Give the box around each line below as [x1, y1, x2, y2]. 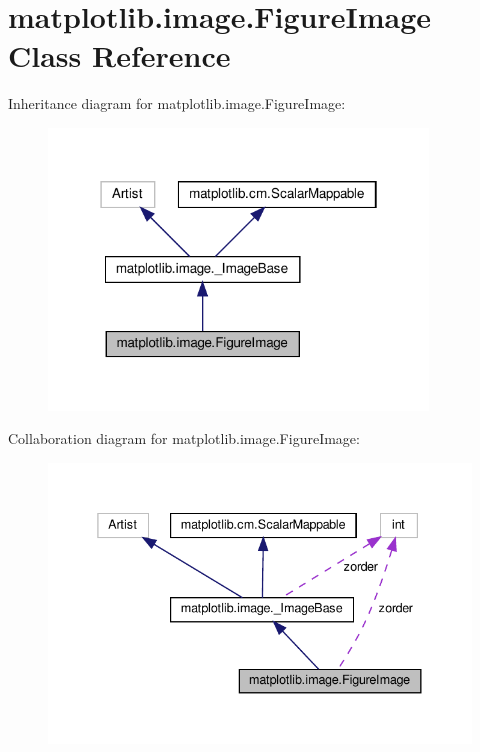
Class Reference [8, 35, 231, 76]
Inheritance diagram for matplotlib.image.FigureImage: [8, 93, 346, 114]
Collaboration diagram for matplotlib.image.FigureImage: [8, 428, 360, 449]
